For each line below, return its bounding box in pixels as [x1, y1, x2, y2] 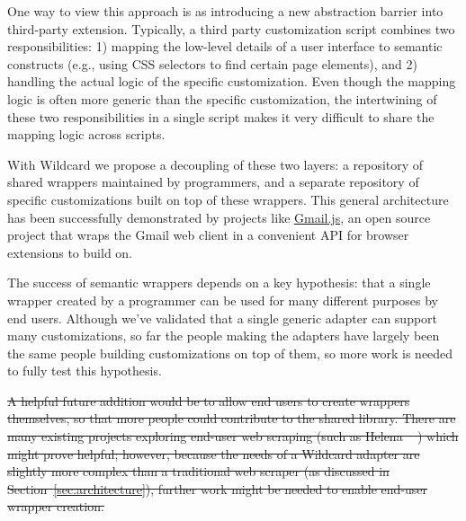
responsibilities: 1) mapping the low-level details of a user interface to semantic [7, 37, 443, 56]
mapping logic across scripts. [7, 125, 166, 144]
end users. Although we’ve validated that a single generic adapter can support [7, 308, 438, 327]
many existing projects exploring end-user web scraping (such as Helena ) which [7, 427, 459, 446]
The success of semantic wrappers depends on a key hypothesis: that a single [7, 273, 431, 292]
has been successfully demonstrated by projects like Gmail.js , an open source [7, 208, 431, 226]
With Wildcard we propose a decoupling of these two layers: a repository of [7, 155, 424, 173]
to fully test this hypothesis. [7, 361, 162, 380]
